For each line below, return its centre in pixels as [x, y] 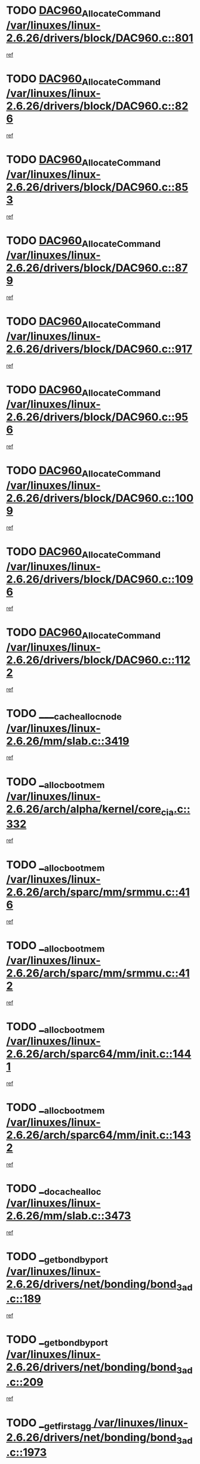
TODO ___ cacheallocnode [64, 714]
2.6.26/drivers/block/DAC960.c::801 [100, 38]
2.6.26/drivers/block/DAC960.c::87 [97, 268]
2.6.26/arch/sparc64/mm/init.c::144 [99, 1054]
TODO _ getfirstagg [49, 1424]
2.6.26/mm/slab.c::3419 [68, 741]
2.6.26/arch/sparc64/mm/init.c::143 [99, 1135]
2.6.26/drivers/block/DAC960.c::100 [100, 498]
